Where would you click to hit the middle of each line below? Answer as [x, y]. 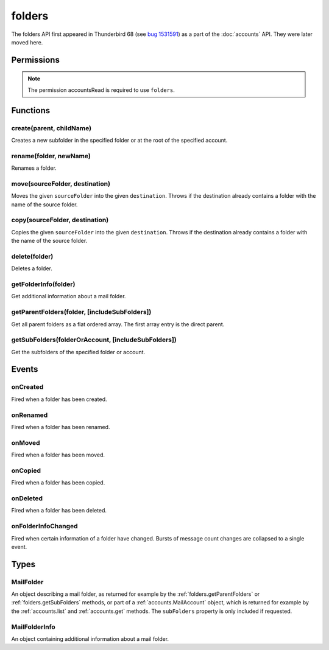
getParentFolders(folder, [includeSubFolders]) [81, 312]
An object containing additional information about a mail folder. [90, 638]
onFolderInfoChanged [45, 526]
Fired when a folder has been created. [59, 399]
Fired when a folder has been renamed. [61, 427]
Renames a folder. [34, 168]
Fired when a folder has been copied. [58, 483]
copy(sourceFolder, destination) [60, 220]
